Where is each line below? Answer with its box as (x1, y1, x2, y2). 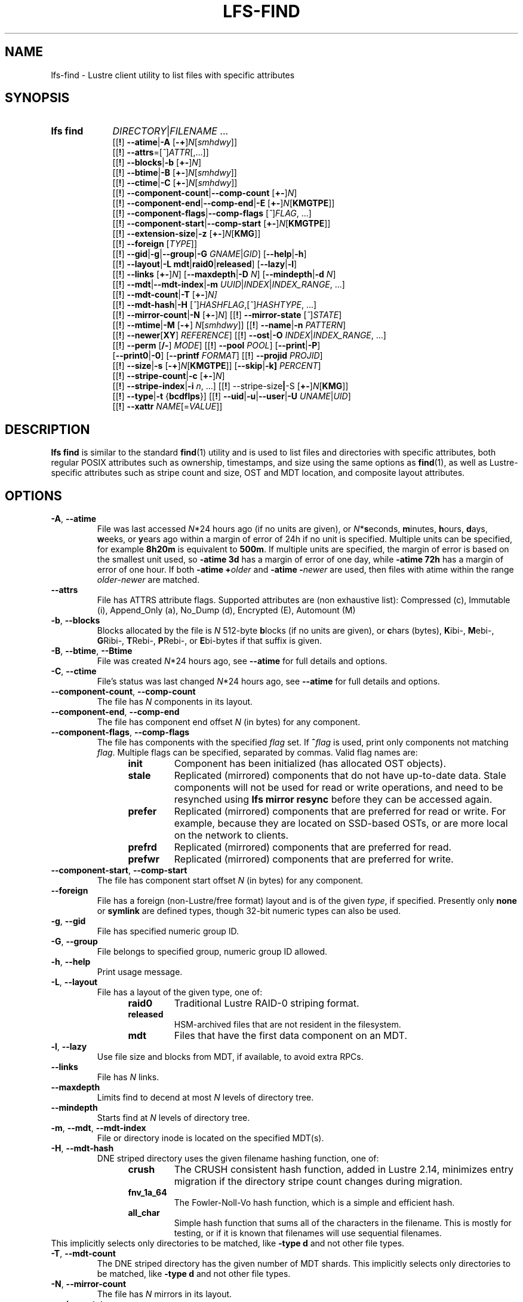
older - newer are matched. (97, 574, 200, 585)
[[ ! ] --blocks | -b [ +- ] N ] (112, 157, 202, 168)
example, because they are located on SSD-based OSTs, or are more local (174, 817, 508, 830)
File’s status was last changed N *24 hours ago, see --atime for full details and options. (97, 676, 440, 687)
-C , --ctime (51, 666, 97, 677)
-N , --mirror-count (51, 1279, 127, 1289)
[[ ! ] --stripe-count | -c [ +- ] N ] (112, 371, 225, 381)
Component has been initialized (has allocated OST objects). (174, 757, 446, 770)
